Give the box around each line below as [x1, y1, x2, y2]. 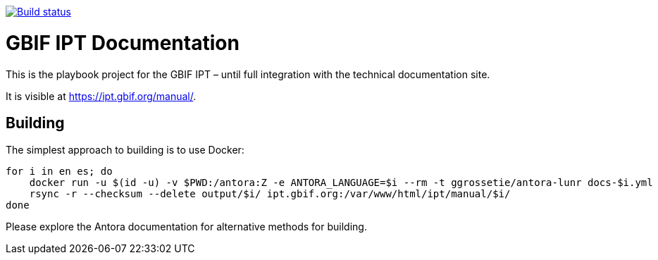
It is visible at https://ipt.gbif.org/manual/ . [6, 89, 197, 102]
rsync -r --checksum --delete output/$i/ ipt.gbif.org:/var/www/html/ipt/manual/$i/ [29, 188, 511, 200]
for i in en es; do [6, 166, 113, 178]
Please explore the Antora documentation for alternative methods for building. [6, 221, 367, 233]
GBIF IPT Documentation [6, 30, 240, 55]
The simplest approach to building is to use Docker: [6, 144, 244, 156]
